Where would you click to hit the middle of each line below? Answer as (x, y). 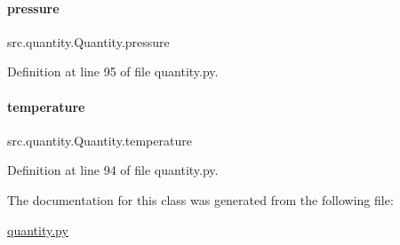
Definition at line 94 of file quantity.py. (113, 170)
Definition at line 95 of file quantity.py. (113, 71)
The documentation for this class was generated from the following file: (200, 199)
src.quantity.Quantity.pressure (88, 41)
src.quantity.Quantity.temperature (100, 140)
